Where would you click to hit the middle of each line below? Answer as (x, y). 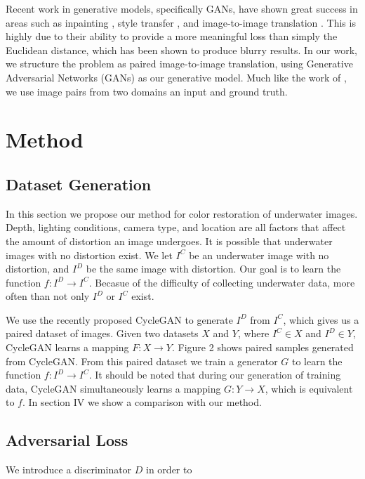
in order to (169, 470)
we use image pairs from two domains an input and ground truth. (147, 91)
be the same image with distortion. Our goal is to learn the (213, 269)
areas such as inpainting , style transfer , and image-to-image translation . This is (181, 22)
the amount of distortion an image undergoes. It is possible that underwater (169, 241)
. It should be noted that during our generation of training (215, 375)
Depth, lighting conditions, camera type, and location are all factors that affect (176, 227)
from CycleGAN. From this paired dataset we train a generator (142, 361)
